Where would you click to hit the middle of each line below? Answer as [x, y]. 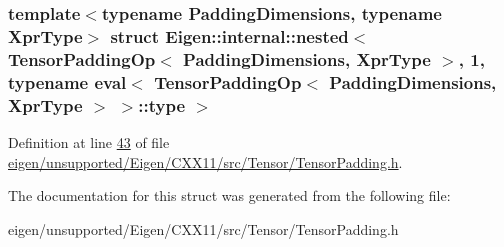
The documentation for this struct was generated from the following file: [229, 195]
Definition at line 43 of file [89, 141]
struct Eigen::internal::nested [229, 35]
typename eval [67, 81]
